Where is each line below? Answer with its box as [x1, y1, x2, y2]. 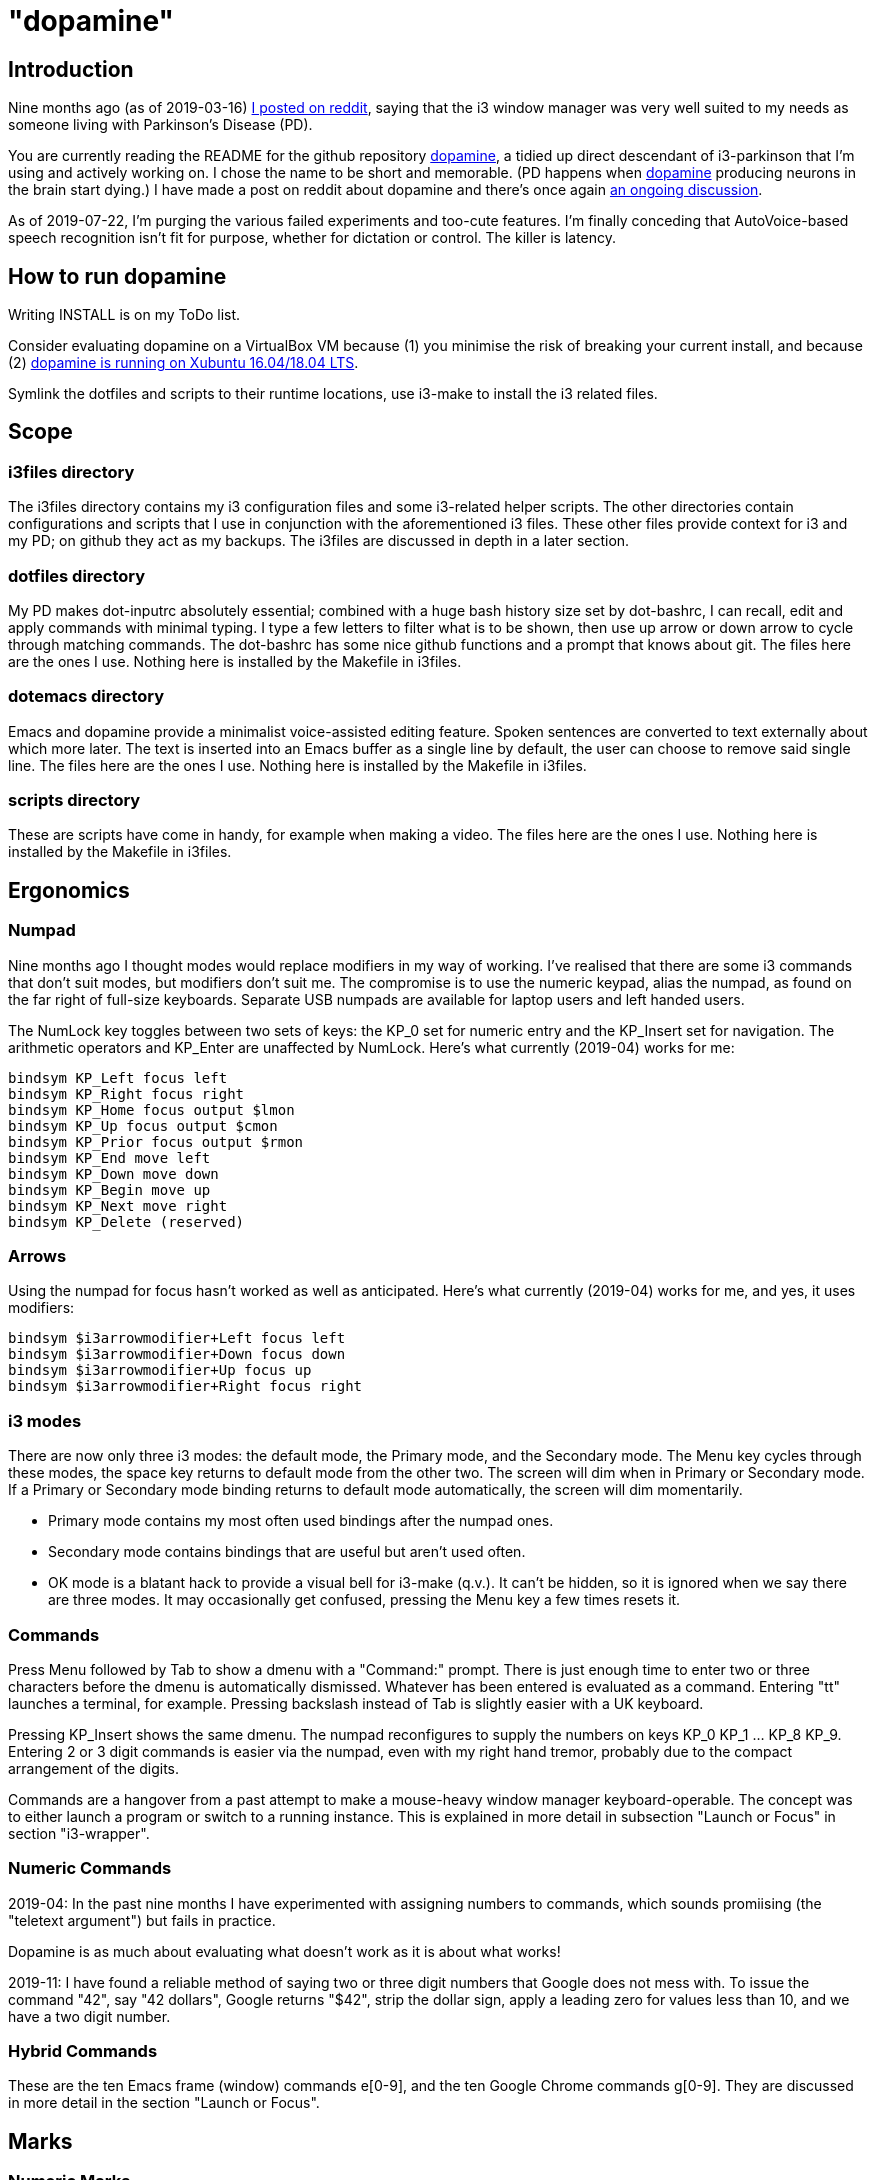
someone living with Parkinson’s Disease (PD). [8, 116, 313, 134]
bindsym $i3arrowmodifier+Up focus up [8, 1362, 312, 1379]
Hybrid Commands [8, 2041, 158, 2062]
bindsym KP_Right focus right [8, 1085, 245, 1102]
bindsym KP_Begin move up [8, 1181, 211, 1198]
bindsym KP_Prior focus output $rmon [8, 1133, 304, 1150]
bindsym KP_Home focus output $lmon [8, 1101, 295, 1118]
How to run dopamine [8, 263, 227, 289]
